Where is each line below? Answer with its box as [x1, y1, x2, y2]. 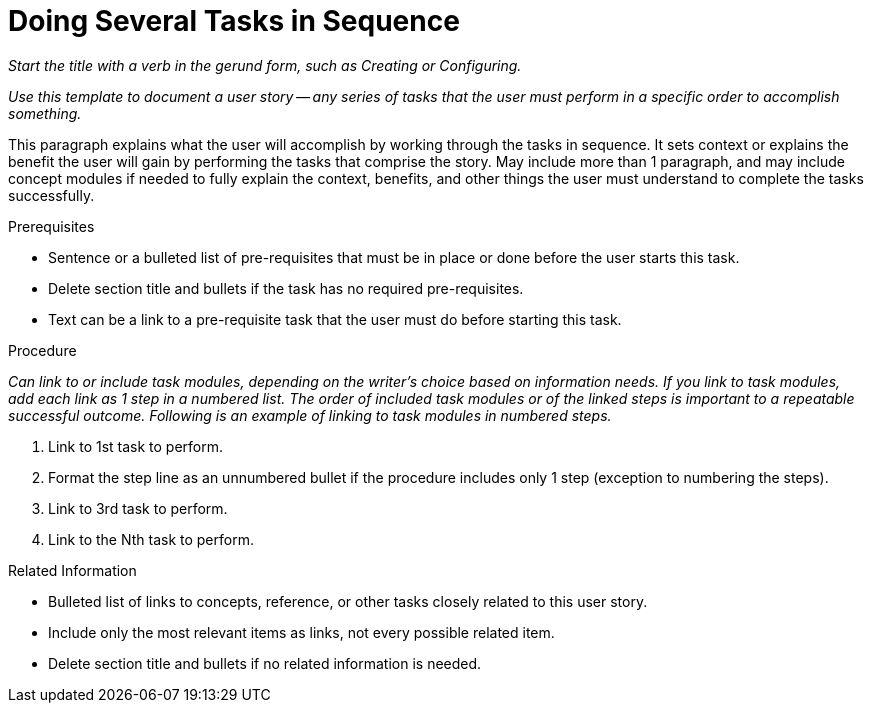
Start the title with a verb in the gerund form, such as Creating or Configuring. [8, 56, 522, 74]
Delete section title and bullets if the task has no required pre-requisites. [48, 279, 524, 297]
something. [8, 104, 82, 122]
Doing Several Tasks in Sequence [8, 4, 460, 38]
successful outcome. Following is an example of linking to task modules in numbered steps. [8, 406, 612, 424]
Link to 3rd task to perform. [48, 499, 228, 517]
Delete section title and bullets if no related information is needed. [48, 654, 482, 672]
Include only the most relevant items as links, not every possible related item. [48, 623, 555, 641]
